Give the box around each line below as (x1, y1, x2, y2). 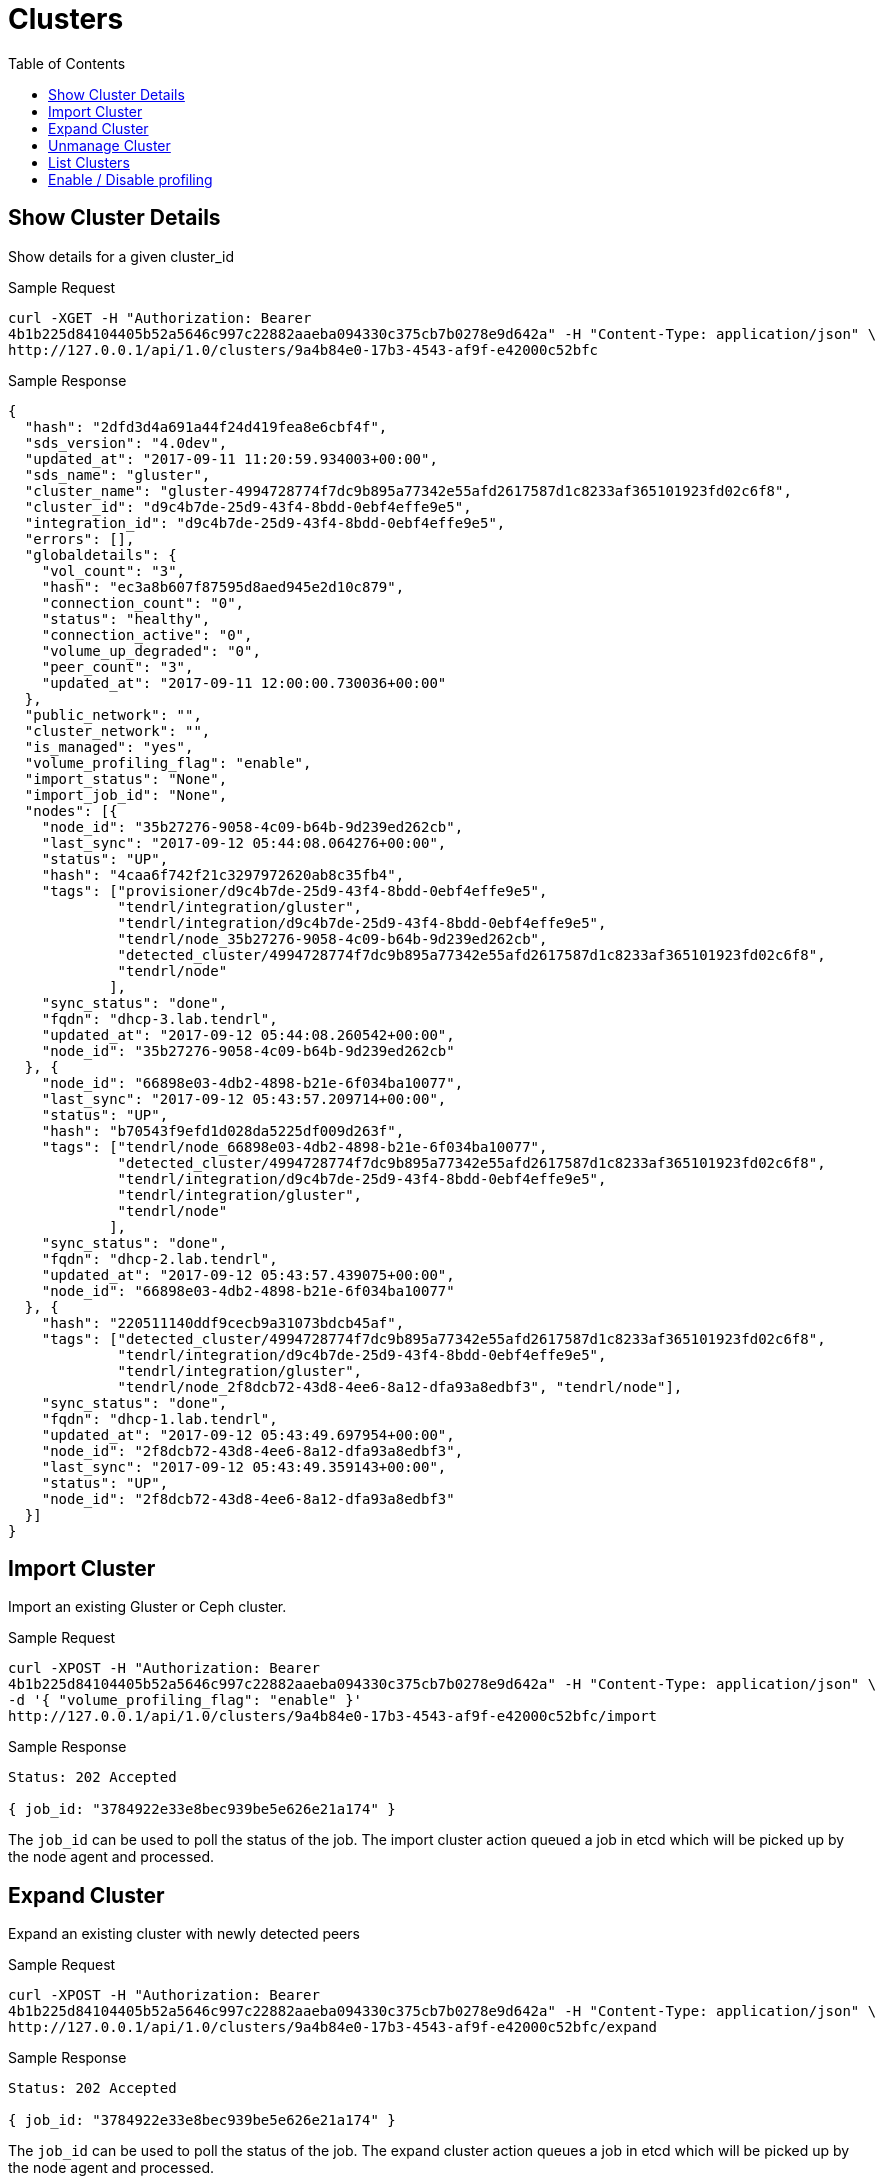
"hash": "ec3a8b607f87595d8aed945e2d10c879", (41, 578, 405, 595)
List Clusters (48, 153, 130, 171)
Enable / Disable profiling (48, 170, 213, 188)
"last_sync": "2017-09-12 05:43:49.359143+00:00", (41, 1458, 447, 1475)
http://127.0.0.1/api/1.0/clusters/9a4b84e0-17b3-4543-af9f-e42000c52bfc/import (8, 1708, 658, 1725)
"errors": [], (24, 530, 135, 547)
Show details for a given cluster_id (8, 247, 235, 265)
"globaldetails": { (24, 546, 177, 563)
